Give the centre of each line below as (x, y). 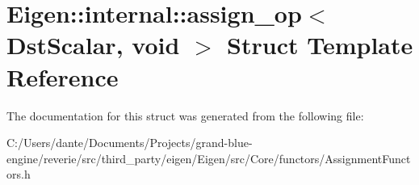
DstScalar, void (93, 45)
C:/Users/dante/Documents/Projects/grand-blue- (130, 143)
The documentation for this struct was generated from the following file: (185, 115)
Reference (63, 76)
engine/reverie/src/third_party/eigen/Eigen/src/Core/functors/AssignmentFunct (209, 158)
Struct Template (320, 45)
